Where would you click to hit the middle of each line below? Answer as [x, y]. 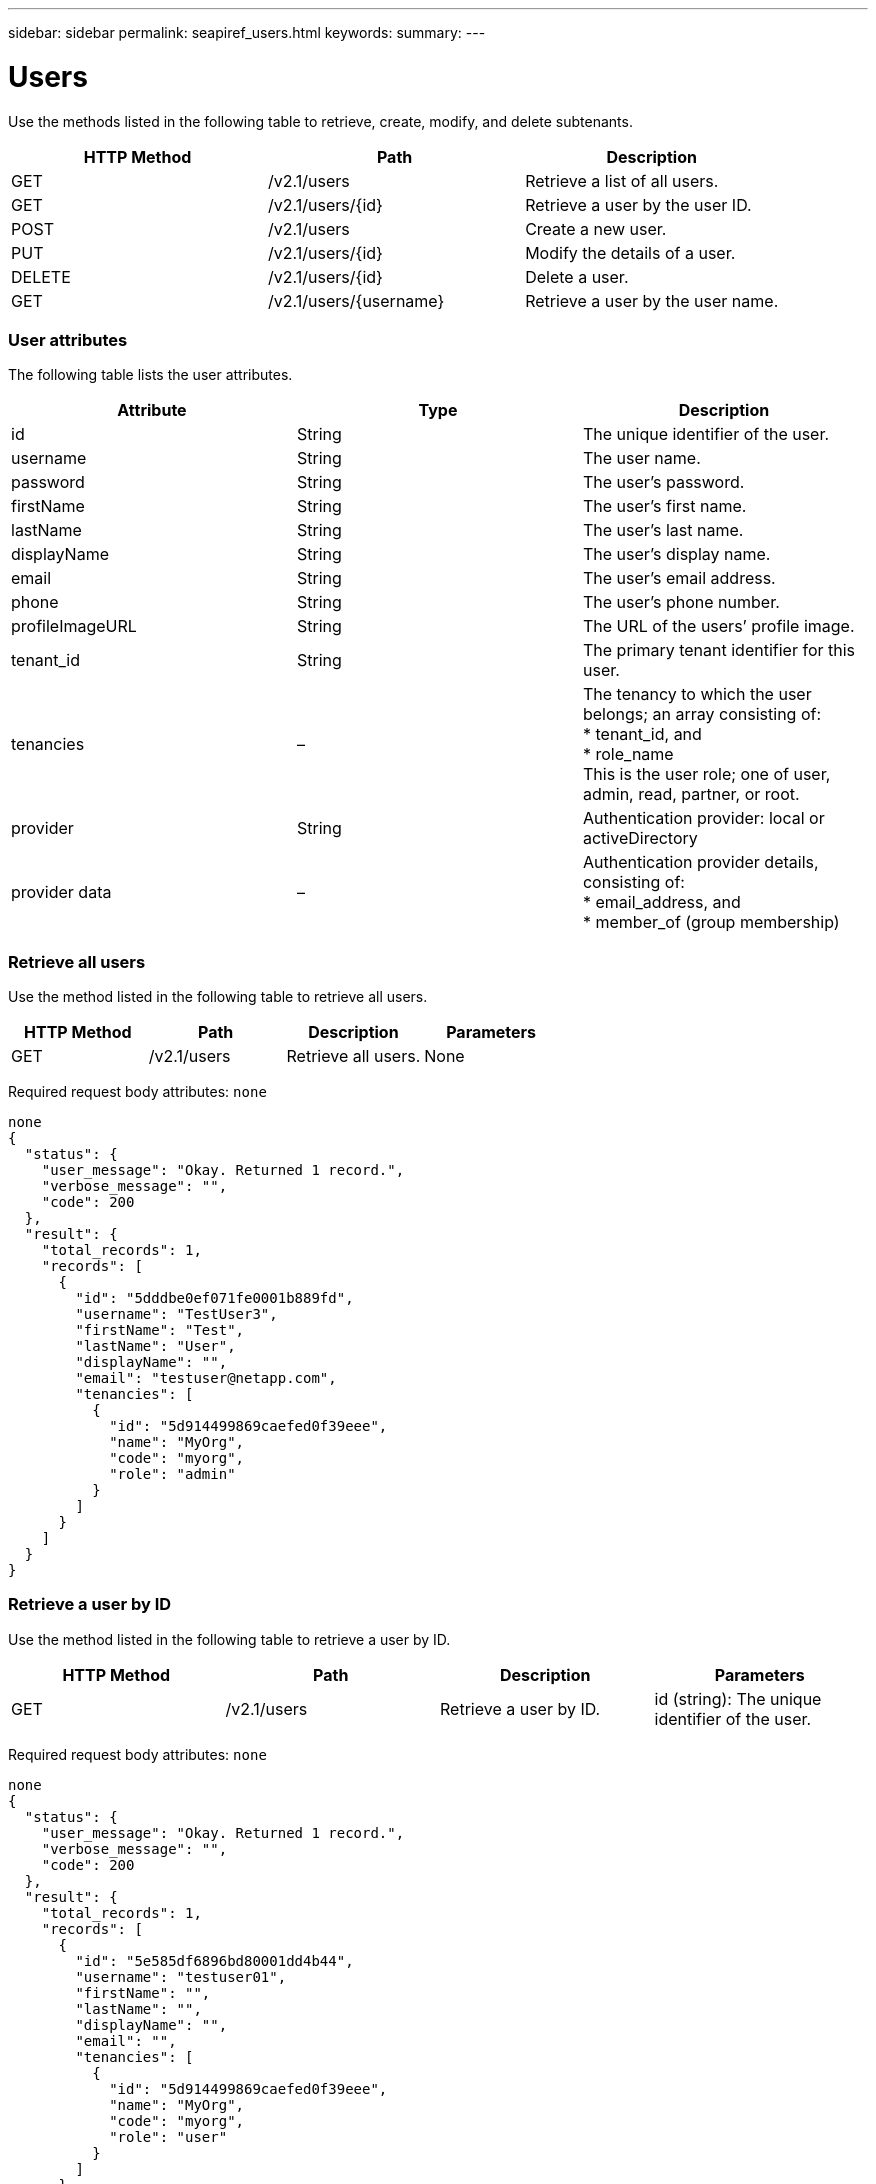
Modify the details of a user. [630, 252]
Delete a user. [577, 276]
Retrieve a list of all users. [622, 180]
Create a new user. [596, 228]
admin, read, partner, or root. [691, 794]
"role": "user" [168, 2136]
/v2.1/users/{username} [356, 300]
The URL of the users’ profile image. [718, 626]
